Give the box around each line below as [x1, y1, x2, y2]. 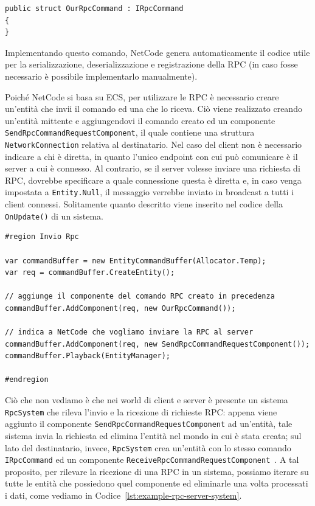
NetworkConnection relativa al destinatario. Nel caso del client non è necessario [5, 138, 302, 150]
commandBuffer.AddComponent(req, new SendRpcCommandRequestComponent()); [5, 339, 310, 348]
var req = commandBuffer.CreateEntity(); [5, 268, 175, 277]
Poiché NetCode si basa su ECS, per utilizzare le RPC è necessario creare [5, 90, 279, 103]
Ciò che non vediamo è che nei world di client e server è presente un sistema [5, 393, 288, 406]
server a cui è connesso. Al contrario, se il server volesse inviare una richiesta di [5, 162, 300, 175]
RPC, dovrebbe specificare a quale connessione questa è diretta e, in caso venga [5, 173, 302, 186]
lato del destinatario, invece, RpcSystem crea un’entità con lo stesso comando [5, 441, 291, 454]
